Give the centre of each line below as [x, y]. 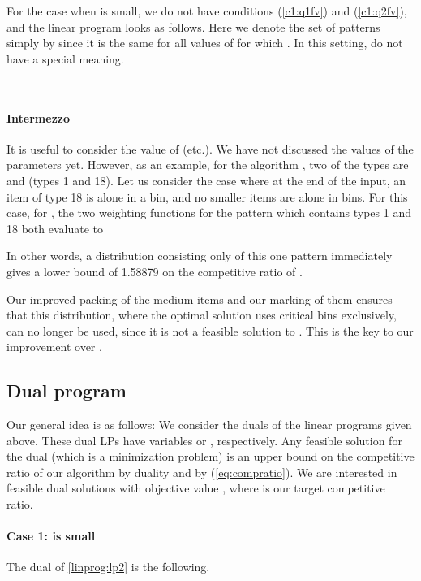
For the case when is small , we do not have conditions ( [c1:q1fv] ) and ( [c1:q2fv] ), [207, 11]
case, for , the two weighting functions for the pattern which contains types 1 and [209, 212]
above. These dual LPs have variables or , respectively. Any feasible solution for [204, 440]
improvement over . [54, 347]
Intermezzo [39, 117]
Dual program [67, 390]
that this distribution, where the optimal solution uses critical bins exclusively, [202, 315]
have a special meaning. [65, 58]
